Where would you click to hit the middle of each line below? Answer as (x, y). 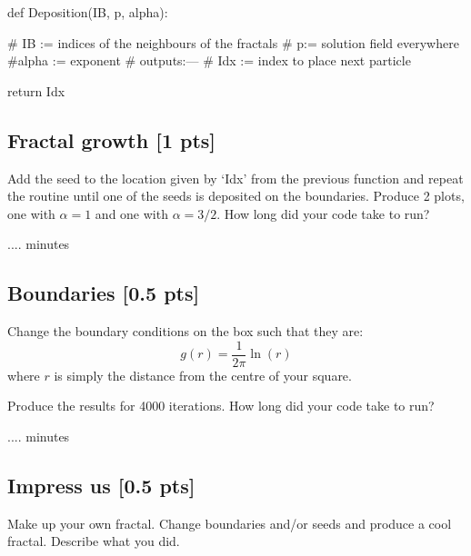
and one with (131, 213)
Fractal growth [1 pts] (112, 139)
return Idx (36, 90)
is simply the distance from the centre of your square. (203, 375)
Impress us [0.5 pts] (101, 485)
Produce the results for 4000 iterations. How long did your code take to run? (221, 406)
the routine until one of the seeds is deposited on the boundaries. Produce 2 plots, (236, 196)
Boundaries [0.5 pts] (104, 293)
